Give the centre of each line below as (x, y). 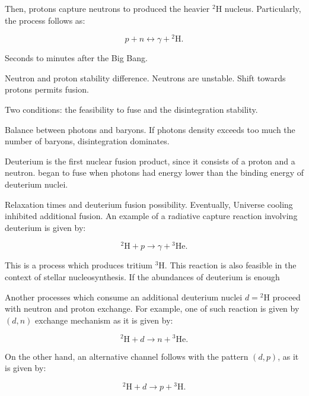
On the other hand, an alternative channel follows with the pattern (127, 356)
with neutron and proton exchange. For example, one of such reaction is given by (152, 308)
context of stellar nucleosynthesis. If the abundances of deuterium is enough (142, 277)
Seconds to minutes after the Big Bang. (76, 58)
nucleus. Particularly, (263, 8)
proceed (286, 297)
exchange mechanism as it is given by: (104, 320)
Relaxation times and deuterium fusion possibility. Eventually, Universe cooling (149, 204)
